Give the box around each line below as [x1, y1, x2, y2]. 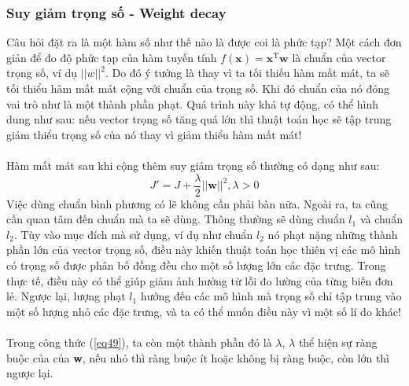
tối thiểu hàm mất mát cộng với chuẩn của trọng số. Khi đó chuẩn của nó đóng [6, 80, 390, 96]
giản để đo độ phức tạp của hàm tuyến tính [6, 49, 217, 65]
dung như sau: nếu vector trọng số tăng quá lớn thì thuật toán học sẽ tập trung [6, 111, 392, 127]
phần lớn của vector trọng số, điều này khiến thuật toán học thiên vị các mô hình [6, 241, 401, 258]
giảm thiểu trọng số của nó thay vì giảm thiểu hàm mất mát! [6, 126, 302, 142]
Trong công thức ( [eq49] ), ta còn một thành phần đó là [6, 333, 272, 350]
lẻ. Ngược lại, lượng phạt [6, 288, 126, 304]
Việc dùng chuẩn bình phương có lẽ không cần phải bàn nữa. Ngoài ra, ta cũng [6, 195, 389, 211]
